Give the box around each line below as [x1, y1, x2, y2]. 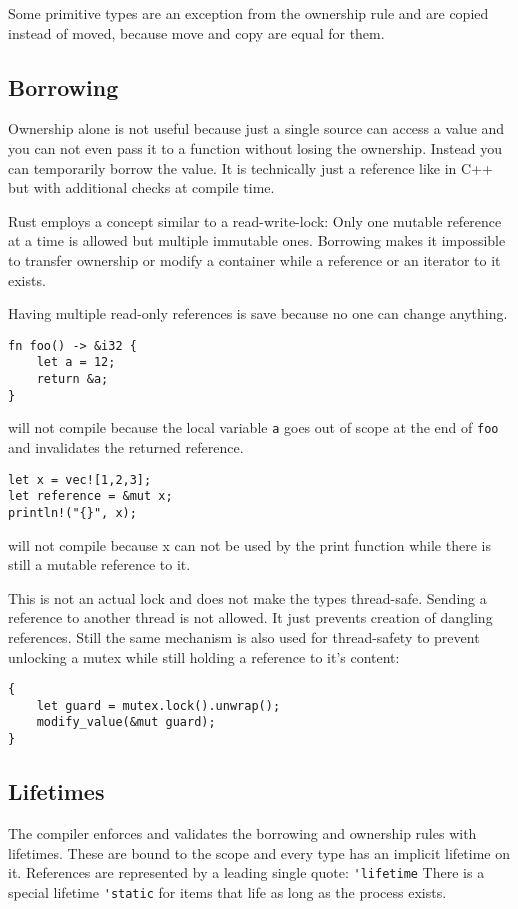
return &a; [36, 372, 109, 387]
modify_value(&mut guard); [36, 715, 216, 730]
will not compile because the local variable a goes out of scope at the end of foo [8, 417, 499, 438]
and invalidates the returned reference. [8, 437, 244, 458]
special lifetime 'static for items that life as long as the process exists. [8, 881, 447, 902]
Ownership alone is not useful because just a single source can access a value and [8, 118, 505, 139]
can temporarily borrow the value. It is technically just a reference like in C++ [8, 157, 493, 178]
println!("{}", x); [8, 505, 137, 520]
